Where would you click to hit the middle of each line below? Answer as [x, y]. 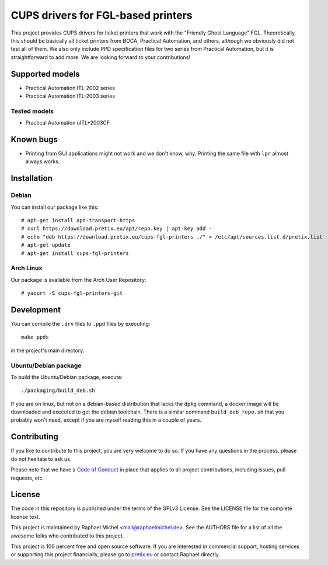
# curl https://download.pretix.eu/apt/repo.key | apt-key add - [117, 229]
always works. [43, 161]
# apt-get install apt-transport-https [78, 220]
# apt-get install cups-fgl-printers [75, 253]
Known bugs [34, 139]
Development [36, 310]
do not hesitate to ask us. [41, 459]
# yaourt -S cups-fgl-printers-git [72, 293]
